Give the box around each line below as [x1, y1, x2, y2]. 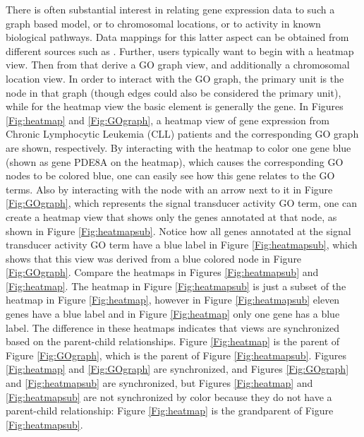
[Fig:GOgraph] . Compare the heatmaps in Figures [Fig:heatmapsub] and [6, 265, 319, 280]
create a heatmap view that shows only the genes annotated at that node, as [6, 209, 337, 224]
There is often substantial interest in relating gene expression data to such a [6, 2, 335, 16]
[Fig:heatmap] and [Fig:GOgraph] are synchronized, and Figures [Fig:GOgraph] [6, 361, 349, 376]
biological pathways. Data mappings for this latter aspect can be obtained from [6, 30, 349, 44]
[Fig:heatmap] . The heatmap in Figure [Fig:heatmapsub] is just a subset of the [6, 278, 346, 293]
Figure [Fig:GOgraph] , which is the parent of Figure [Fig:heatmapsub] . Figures [6, 347, 347, 362]
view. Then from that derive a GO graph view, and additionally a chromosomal [6, 57, 350, 72]
